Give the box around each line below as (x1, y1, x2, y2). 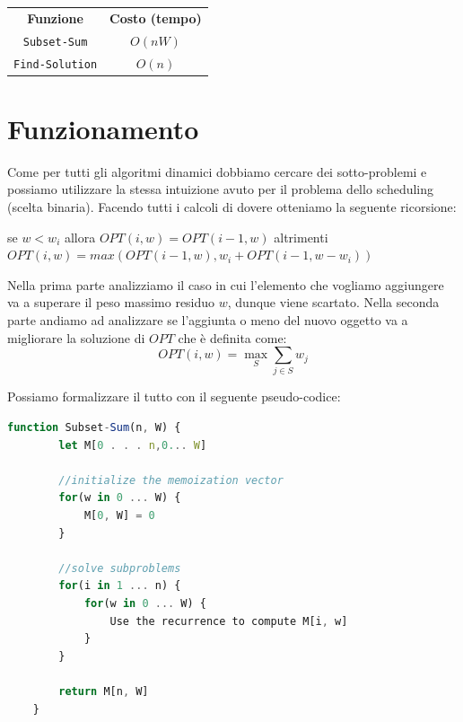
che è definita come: (178, 328, 287, 347)
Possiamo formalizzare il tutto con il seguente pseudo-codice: (7, 387, 341, 406)
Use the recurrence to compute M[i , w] (109, 614, 348, 628)
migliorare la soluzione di (7, 328, 145, 347)
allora (64, 227, 96, 246)
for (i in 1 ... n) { (58, 579, 181, 593)
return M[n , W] (58, 684, 149, 698)
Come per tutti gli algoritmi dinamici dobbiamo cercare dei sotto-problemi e (7, 162, 427, 180)
